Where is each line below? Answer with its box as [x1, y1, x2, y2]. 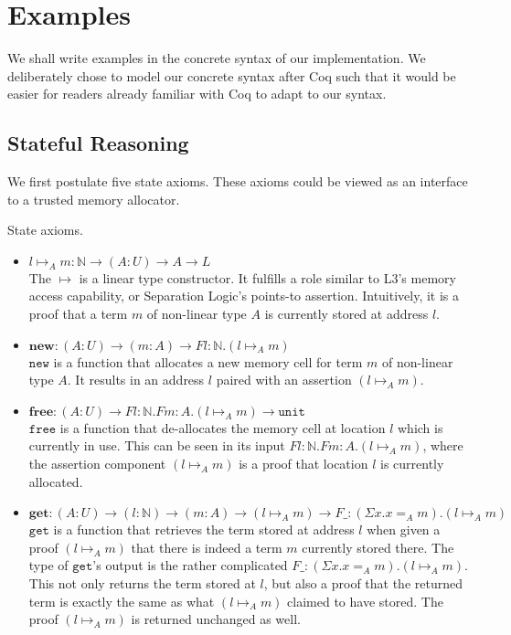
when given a [367, 520, 441, 539]
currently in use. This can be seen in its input [28, 436, 285, 455]
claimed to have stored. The [287, 591, 443, 610]
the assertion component [28, 454, 166, 473]
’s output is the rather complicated [92, 556, 288, 575]
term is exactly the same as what [28, 591, 215, 610]
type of [28, 556, 69, 575]
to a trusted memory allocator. [7, 189, 180, 208]
